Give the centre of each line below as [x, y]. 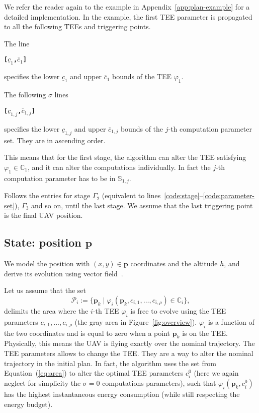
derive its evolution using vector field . [64, 273]
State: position [43, 242]
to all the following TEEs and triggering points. [77, 26]
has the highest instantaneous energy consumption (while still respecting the [122, 394]
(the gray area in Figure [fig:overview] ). [136, 321]
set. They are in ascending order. [55, 140]
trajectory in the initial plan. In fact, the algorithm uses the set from [110, 363]
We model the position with [47, 263]
